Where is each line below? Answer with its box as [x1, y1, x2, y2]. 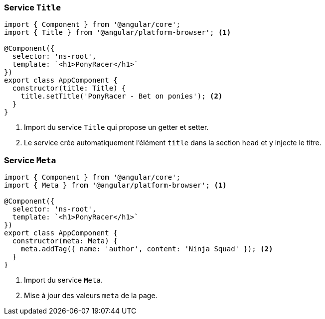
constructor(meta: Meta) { [12, 237, 118, 245]
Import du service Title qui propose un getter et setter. [24, 123, 209, 132]
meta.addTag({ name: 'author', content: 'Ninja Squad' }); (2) [20, 245, 273, 253]
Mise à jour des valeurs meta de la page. [24, 291, 158, 300]
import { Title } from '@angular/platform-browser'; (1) [4, 28, 231, 37]
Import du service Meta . [24, 276, 103, 285]
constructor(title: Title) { [12, 84, 126, 93]
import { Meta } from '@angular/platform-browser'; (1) [4, 181, 227, 190]
